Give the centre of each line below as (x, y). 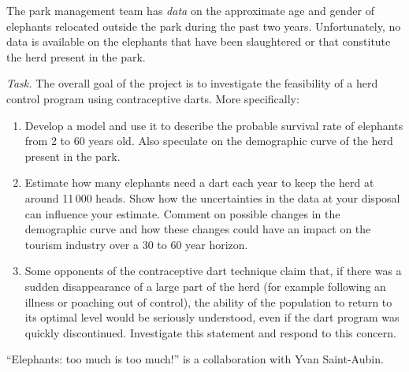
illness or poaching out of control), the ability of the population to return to (208, 301)
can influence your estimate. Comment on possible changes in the (182, 213)
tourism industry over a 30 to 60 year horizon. (136, 244)
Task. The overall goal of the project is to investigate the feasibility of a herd (192, 83)
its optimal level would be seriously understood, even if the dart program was (212, 317)
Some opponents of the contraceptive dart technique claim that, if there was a (213, 271)
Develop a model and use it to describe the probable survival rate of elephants (214, 125)
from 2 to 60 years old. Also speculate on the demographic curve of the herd (209, 141)
